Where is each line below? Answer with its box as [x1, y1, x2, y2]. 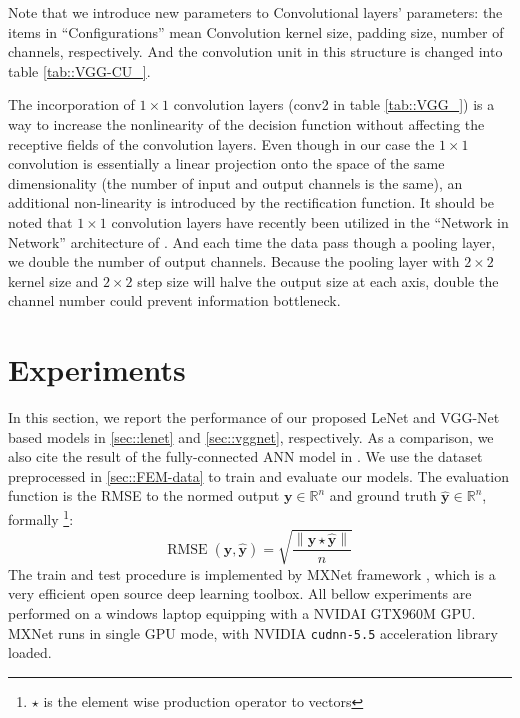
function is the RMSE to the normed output [8, 485, 280, 506]
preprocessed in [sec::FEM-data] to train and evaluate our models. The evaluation [8, 465, 509, 486]
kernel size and [8, 270, 99, 291]
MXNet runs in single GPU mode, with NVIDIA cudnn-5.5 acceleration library [8, 622, 498, 643]
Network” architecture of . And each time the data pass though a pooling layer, [8, 231, 496, 252]
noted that [8, 211, 73, 232]
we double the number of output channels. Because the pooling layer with [8, 251, 460, 272]
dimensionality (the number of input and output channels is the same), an [8, 172, 463, 193]
